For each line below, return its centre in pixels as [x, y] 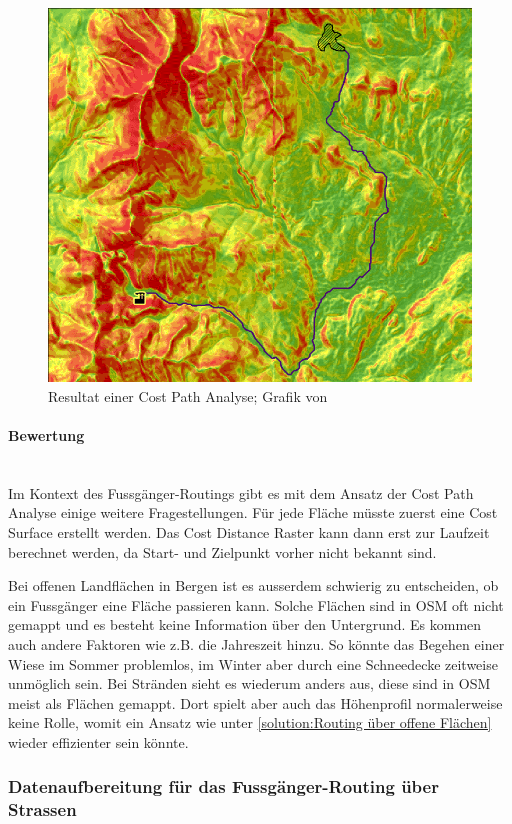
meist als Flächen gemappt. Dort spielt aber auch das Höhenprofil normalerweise [255, 702]
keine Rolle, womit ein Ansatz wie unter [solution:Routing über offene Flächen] [250, 722]
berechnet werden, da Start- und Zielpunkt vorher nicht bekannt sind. [222, 551]
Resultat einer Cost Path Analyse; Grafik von [188, 395]
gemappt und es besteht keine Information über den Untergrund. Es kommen [245, 624]
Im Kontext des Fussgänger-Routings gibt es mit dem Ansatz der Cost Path [241, 492]
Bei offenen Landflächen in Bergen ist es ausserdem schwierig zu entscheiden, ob [253, 585]
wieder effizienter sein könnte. [98, 741]
